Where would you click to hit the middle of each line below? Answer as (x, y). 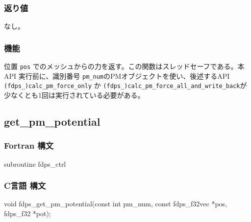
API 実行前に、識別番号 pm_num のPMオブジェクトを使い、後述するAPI (117, 76)
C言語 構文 (25, 186)
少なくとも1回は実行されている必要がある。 (74, 95)
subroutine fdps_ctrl (35, 164)
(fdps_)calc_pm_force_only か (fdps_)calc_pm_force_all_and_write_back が (125, 85)
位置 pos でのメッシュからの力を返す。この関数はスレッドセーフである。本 (124, 66)
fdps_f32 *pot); (27, 213)
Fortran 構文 (29, 145)
